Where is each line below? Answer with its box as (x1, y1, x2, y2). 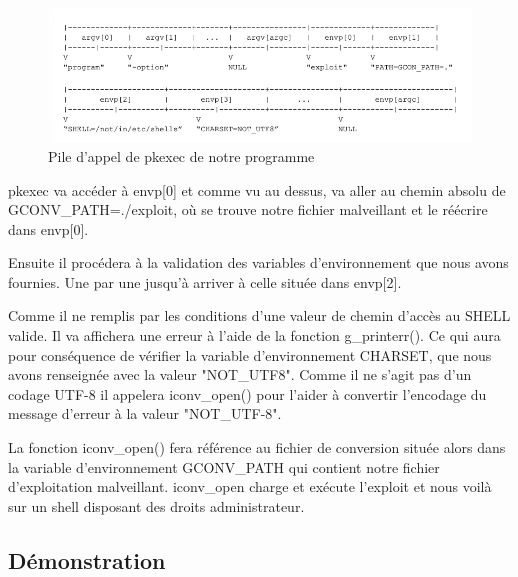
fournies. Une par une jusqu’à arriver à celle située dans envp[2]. (8, 271, 402, 292)
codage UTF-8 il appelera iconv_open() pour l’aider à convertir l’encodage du (8, 383, 487, 404)
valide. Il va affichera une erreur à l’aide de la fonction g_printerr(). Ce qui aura (8, 325, 501, 346)
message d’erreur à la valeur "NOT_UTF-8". (8, 403, 282, 424)
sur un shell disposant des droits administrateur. (8, 495, 305, 516)
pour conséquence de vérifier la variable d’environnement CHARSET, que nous (8, 344, 492, 365)
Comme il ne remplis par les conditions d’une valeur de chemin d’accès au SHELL (8, 305, 511, 326)
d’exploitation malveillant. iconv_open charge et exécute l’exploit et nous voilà (8, 476, 492, 497)
